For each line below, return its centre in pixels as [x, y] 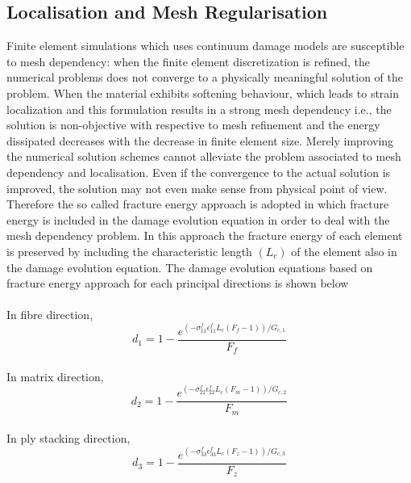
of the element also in [344, 251]
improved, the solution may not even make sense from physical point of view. [197, 188]
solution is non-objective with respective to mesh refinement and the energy [193, 125]
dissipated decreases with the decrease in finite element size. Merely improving [200, 140]
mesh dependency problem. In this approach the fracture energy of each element [205, 235]
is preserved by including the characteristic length [129, 251]
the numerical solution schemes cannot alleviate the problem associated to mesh [204, 156]
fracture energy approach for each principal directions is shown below [178, 283]
